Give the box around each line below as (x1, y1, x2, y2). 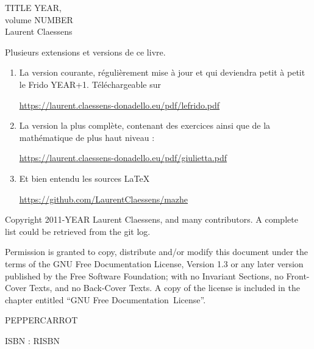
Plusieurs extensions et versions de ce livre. (5, 45, 166, 58)
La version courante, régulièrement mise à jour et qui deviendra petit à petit (19, 66, 305, 79)
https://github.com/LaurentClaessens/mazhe (19, 192, 188, 205)
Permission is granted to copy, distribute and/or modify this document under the (5, 245, 309, 258)
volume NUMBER (5, 13, 73, 26)
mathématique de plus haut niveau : (19, 131, 155, 143)
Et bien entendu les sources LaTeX (19, 171, 150, 184)
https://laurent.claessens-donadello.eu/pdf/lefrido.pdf (19, 98, 220, 111)
